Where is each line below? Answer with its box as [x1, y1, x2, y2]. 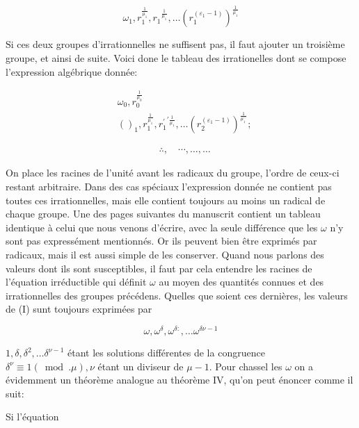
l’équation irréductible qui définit [6, 274, 147, 289]
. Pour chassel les [209, 359, 282, 373]
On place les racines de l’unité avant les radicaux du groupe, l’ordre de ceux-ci [6, 165, 340, 180]
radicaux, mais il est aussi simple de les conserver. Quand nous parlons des [6, 247, 324, 262]
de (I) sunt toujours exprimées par [6, 302, 152, 316]
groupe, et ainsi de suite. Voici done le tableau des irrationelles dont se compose [6, 50, 346, 65]
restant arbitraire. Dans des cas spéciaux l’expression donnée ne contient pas [6, 179, 332, 194]
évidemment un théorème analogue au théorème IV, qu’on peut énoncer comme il [6, 372, 353, 387]
